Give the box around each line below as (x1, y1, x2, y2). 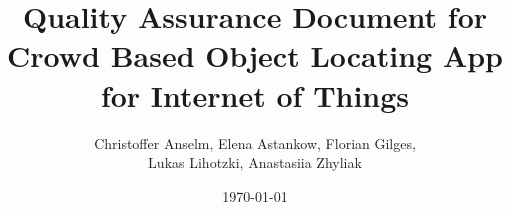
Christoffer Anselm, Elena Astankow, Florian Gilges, (94, 132, 416, 153)
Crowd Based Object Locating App (7, 35, 503, 76)
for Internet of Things (100, 74, 410, 115)
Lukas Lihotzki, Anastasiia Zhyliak (148, 152, 362, 173)
